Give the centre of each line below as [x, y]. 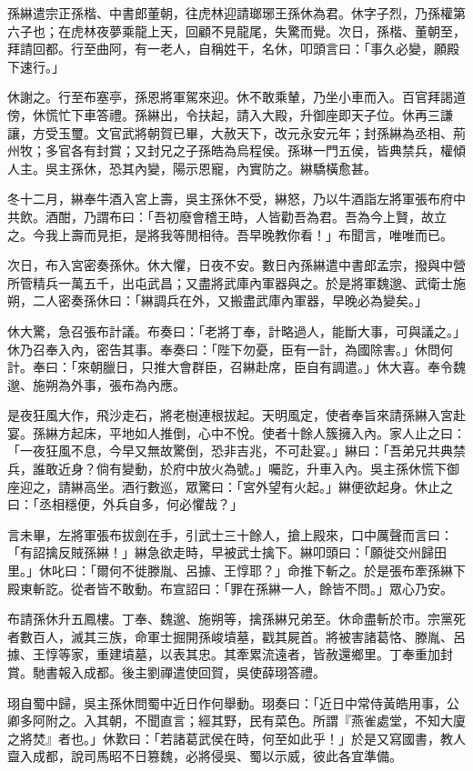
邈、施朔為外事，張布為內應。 [96, 384]
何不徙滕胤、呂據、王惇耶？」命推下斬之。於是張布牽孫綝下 [287, 571]
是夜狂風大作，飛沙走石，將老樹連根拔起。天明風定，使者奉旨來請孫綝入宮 [230, 415]
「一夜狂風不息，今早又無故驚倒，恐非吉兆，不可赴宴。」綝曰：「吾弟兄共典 [230, 451]
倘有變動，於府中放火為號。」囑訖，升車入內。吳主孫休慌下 [271, 469]
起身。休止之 [414, 486]
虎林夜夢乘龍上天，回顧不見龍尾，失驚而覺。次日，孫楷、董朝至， [268, 30]
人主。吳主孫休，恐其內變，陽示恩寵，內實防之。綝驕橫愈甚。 [192, 168]
